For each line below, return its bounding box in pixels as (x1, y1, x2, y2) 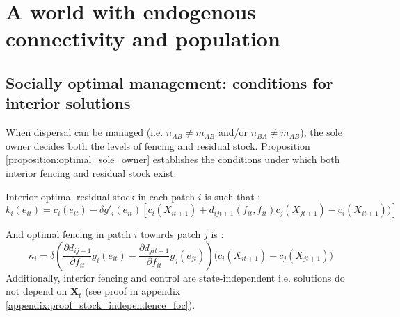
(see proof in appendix (85, 284, 181, 298)
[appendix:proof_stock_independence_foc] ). (6, 297, 195, 311)
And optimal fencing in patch (6, 227, 131, 241)
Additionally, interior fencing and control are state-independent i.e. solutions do (6, 270, 345, 284)
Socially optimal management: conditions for (6, 71, 333, 93)
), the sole (300, 125, 342, 139)
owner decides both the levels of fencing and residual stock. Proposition (6, 138, 310, 153)
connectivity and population (6, 24, 280, 53)
